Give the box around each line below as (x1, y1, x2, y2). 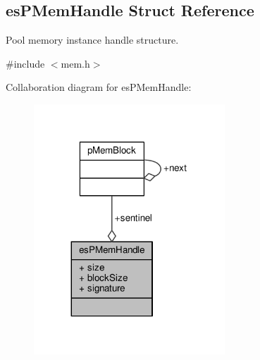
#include (6, 56, 45, 70)
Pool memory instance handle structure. (6, 32, 179, 47)
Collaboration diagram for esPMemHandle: (6, 80, 192, 94)
